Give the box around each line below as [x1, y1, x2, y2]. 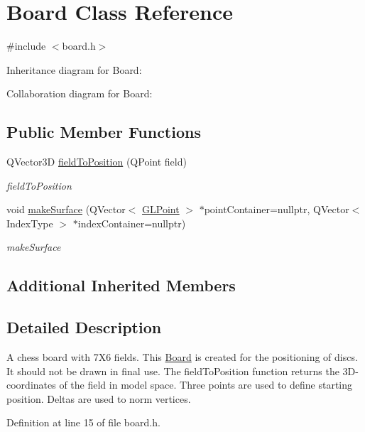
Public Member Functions [6, 121, 201, 143]
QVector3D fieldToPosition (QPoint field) [6, 154, 187, 169]
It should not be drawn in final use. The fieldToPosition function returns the [6, 363, 339, 378]
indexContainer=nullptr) [77, 215, 186, 230]
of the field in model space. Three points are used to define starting [59, 377, 353, 392]
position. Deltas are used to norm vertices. [6, 391, 191, 406]
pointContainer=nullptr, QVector [204, 202, 349, 217]
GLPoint [142, 202, 180, 217]
